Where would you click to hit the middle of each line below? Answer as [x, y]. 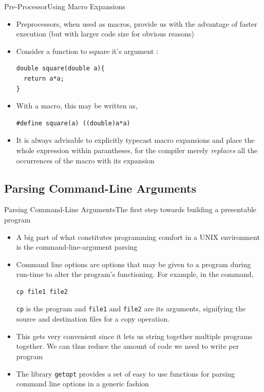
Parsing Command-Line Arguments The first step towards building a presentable [130, 209]
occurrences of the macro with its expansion [85, 160]
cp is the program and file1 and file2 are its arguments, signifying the [131, 309]
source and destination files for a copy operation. [93, 319]
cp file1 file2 [42, 292]
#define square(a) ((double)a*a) [73, 123]
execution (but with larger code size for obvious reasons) [105, 34]
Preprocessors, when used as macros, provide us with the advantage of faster [137, 23]
